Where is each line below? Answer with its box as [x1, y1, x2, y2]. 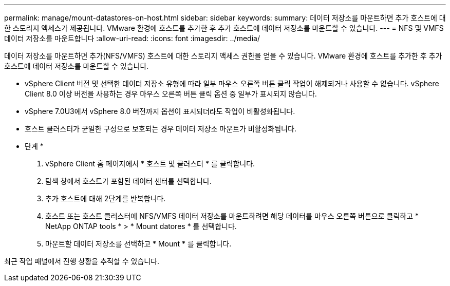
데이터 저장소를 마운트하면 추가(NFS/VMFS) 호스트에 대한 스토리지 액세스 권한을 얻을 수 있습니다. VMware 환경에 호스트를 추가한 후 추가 [4, 51, 442, 60]
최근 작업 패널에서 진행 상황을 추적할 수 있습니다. [4, 257, 160, 265]
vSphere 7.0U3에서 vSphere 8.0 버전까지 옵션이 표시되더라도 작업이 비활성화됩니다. [25, 107, 295, 116]
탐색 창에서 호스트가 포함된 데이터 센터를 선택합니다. [45, 177, 212, 185]
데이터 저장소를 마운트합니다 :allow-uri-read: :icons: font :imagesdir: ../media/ [4, 34, 260, 43]
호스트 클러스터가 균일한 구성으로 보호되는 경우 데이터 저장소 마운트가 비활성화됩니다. [25, 124, 296, 133]
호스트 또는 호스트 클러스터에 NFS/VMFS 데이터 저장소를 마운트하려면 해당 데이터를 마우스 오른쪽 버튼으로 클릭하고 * [45, 212, 419, 220]
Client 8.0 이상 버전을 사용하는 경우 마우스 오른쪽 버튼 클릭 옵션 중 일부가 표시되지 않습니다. [25, 89, 317, 98]
